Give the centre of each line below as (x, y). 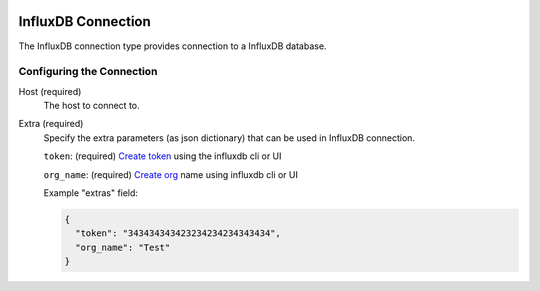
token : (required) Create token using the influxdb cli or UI (162, 156)
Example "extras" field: (91, 193)
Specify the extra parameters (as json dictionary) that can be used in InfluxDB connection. (229, 137)
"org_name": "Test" (123, 247)
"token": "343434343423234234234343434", (178, 233)
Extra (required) (51, 124)
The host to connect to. (91, 106)
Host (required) (50, 91)
